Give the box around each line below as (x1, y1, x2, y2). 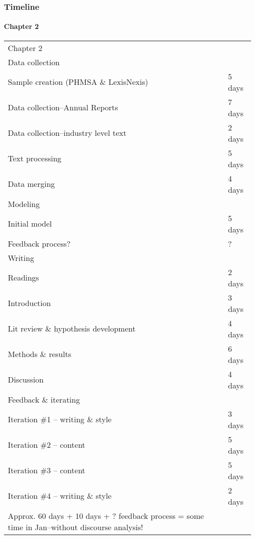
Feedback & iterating (8, 393, 80, 405)
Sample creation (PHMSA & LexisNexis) (8, 76, 149, 88)
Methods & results (8, 348, 72, 360)
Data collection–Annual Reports (8, 102, 118, 113)
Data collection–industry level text (8, 127, 127, 139)
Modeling (8, 198, 40, 209)
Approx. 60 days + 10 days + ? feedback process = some (8, 510, 204, 521)
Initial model (8, 218, 52, 230)
